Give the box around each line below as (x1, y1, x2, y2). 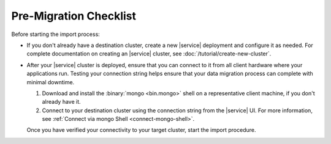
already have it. (42, 98, 81, 106)
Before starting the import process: (11, 31, 101, 38)
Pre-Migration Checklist (11, 9, 137, 23)
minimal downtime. (26, 78, 75, 85)
